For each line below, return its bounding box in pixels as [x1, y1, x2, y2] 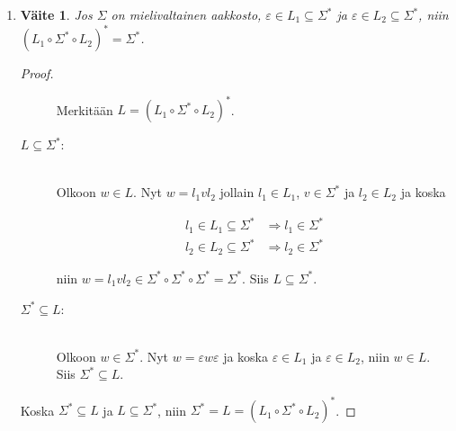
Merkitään [56, 100, 113, 119]
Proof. [20, 64, 54, 83]
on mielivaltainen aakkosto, [111, 5, 262, 23]
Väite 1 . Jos [20, 5, 93, 23]
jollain [219, 183, 255, 202]
